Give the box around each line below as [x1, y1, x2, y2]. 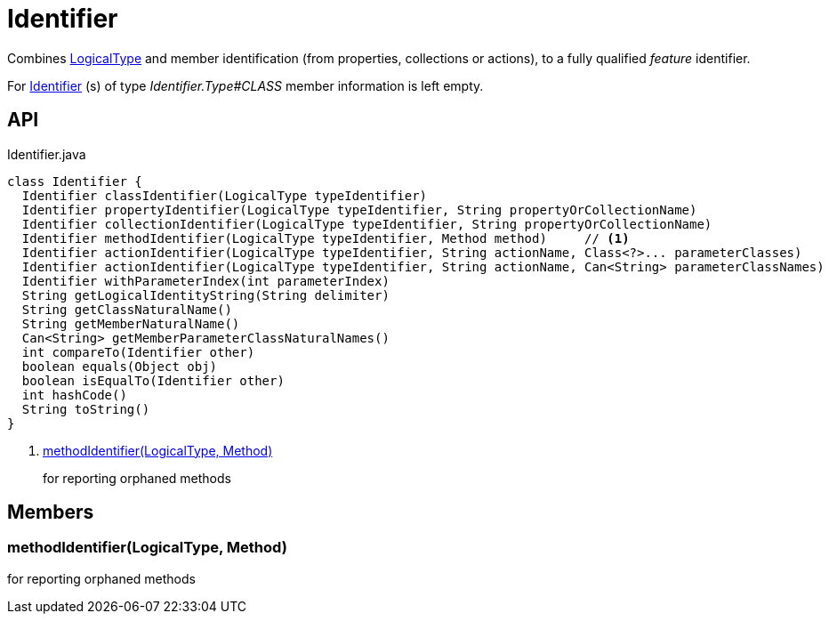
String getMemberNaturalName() [21, 316, 240, 331]
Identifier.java [7, 146, 86, 162]
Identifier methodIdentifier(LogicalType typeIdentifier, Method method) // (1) [21, 230, 630, 246]
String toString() [21, 401, 150, 416]
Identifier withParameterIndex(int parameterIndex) [21, 273, 390, 288]
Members [7, 501, 94, 524]
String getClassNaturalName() [21, 302, 232, 317]
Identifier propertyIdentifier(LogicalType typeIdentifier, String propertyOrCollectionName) [21, 202, 697, 217]
